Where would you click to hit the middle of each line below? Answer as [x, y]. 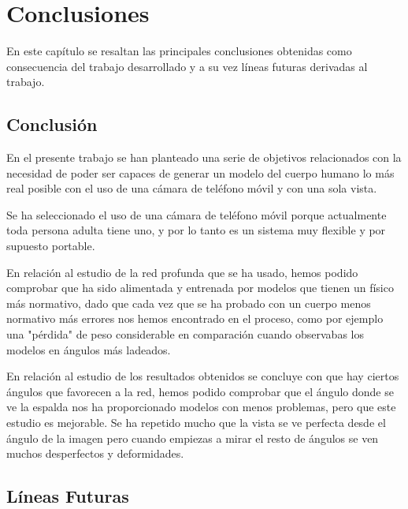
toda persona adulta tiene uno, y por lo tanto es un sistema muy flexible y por [196, 230]
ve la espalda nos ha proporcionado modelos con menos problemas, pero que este [201, 407]
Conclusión [52, 124]
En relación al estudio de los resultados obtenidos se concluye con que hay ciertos [203, 376]
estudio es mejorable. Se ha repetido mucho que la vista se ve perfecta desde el [196, 423]
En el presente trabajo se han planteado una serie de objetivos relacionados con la [204, 157]
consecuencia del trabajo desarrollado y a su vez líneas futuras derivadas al [187, 66]
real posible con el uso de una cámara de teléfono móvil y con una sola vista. [192, 188]
